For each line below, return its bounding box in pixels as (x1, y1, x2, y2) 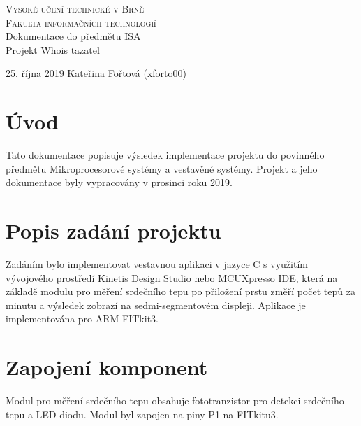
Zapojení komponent (6, 353, 208, 381)
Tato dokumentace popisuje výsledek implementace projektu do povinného (6, 148, 325, 162)
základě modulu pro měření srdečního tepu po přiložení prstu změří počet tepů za (6, 284, 355, 299)
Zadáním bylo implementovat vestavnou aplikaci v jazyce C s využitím (6, 257, 308, 271)
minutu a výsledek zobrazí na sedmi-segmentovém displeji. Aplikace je (6, 297, 306, 312)
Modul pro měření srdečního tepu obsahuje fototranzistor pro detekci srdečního (6, 393, 344, 408)
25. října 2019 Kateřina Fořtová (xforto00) (6, 66, 186, 80)
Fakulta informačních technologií (6, 15, 156, 29)
